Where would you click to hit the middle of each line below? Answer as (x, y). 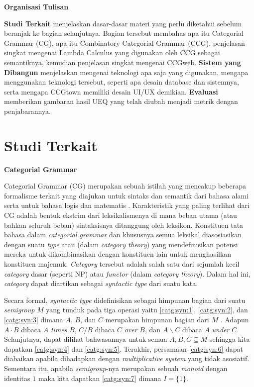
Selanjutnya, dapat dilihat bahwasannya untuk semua (86, 339)
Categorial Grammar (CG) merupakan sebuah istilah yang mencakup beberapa (125, 186)
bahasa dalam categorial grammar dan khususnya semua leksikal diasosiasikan (123, 235)
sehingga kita (230, 339)
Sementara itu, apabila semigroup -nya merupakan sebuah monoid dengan (116, 368)
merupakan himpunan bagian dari (157, 319)
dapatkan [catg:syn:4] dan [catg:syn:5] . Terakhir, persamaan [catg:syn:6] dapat (124, 348)
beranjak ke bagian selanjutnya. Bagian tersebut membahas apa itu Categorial (124, 33)
